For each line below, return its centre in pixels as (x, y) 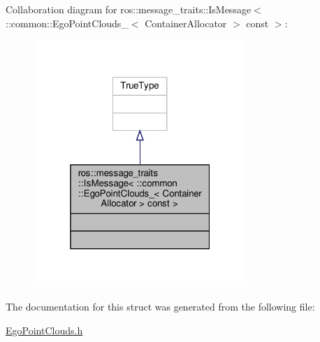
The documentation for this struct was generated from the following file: (160, 307)
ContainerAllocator (186, 23)
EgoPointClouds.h (44, 330)
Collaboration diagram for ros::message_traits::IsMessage (129, 9)
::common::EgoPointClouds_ (67, 23)
